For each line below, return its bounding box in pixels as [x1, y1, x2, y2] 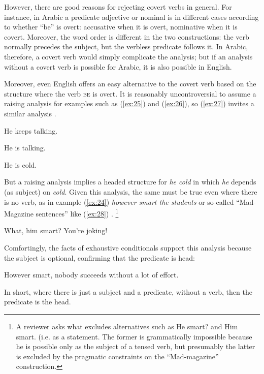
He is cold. [4, 159, 37, 170]
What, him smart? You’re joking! [4, 225, 108, 236]
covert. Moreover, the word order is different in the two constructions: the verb [4, 31, 249, 42]
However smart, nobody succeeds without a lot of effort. [4, 269, 179, 280]
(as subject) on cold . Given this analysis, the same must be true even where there [4, 186, 257, 197]
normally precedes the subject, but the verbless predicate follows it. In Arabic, [4, 41, 248, 52]
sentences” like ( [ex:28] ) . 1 [36, 207, 119, 219]
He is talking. [4, 142, 46, 153]
